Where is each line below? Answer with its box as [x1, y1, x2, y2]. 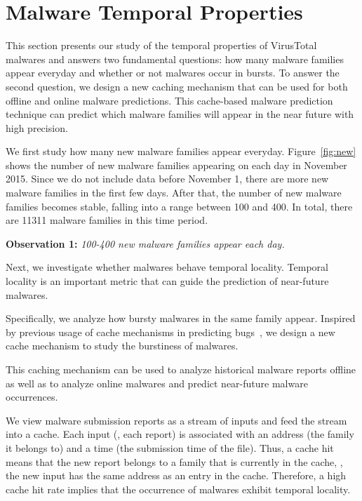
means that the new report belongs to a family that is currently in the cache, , [6, 454, 343, 469]
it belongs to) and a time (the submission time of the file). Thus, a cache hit [6, 440, 334, 455]
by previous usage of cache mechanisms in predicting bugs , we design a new [6, 324, 335, 339]
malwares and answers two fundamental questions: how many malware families [6, 51, 344, 66]
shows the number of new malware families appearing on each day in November [6, 157, 347, 172]
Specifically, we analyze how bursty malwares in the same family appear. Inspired [6, 311, 356, 326]
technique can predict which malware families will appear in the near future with [6, 107, 354, 121]
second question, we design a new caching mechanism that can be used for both [6, 79, 348, 93]
